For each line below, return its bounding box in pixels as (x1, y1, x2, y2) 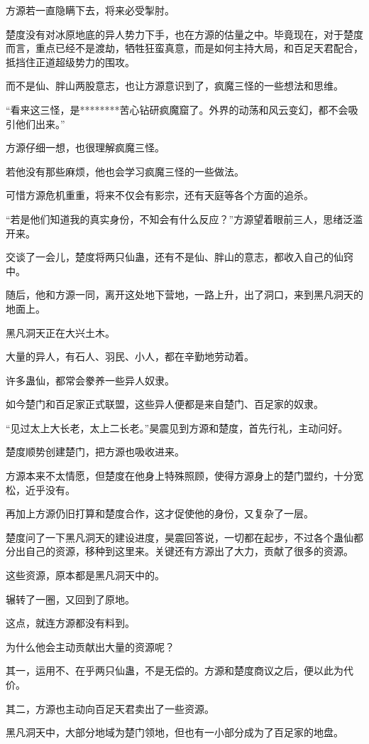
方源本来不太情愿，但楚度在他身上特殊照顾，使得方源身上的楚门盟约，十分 (6, 468, 353, 483)
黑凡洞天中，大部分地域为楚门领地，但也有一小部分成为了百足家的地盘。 (6, 725, 343, 740)
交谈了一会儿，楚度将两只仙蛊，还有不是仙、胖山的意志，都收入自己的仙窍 (6, 249, 353, 264)
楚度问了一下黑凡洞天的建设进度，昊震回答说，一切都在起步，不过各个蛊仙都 (6, 529, 363, 544)
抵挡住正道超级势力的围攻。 (6, 54, 135, 69)
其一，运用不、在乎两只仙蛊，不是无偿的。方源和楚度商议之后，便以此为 (6, 663, 343, 678)
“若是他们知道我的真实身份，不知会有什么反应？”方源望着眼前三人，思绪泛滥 (6, 211, 363, 226)
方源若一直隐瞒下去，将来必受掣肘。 (6, 3, 175, 17)
